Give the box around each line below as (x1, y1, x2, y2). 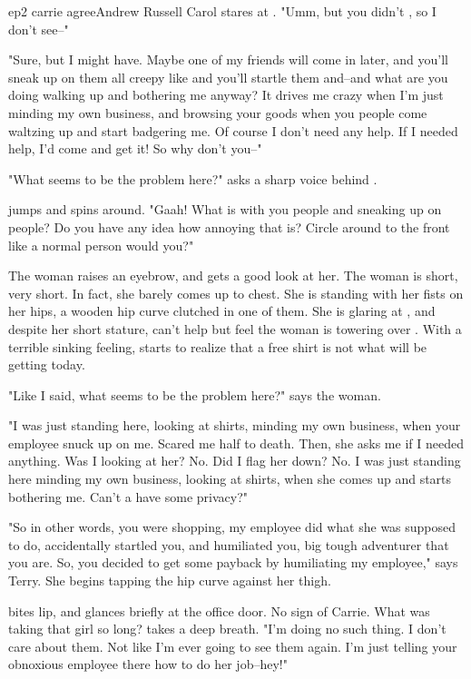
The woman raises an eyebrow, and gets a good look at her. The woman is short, (8, 266, 458, 285)
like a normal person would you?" (8, 235, 194, 254)
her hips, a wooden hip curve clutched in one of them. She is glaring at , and (8, 301, 436, 320)
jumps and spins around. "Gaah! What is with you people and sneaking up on (8, 200, 442, 219)
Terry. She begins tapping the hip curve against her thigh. (8, 571, 331, 590)
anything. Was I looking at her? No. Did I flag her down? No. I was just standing (8, 451, 461, 470)
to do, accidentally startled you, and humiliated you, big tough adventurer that (8, 535, 449, 554)
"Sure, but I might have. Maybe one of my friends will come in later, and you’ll (8, 50, 448, 69)
